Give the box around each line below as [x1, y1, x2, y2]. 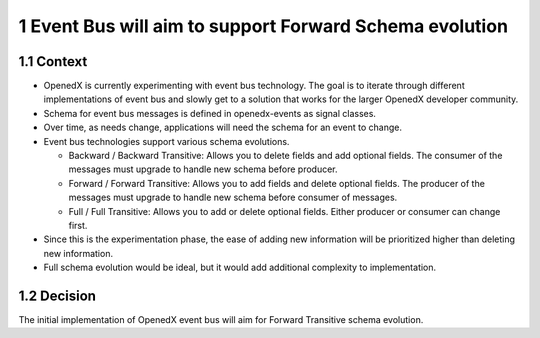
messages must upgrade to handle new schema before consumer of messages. [68, 191, 398, 204]
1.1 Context [18, 53, 88, 70]
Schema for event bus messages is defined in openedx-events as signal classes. [43, 107, 377, 119]
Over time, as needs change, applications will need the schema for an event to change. [43, 121, 402, 134]
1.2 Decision [18, 287, 97, 304]
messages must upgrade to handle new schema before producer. [68, 163, 339, 175]
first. [68, 219, 88, 231]
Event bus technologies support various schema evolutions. [43, 135, 290, 147]
